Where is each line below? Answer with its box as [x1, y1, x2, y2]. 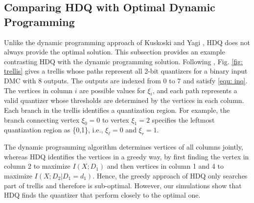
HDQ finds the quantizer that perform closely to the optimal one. [4, 190, 201, 200]
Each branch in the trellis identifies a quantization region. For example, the [4, 104, 230, 115]
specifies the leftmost [152, 114, 215, 125]
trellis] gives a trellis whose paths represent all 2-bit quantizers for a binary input [4, 66, 248, 76]
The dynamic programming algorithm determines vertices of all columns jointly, [4, 142, 243, 152]
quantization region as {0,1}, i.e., [4, 125, 103, 135]
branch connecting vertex [4, 114, 80, 125]
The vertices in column [4, 85, 73, 95]
